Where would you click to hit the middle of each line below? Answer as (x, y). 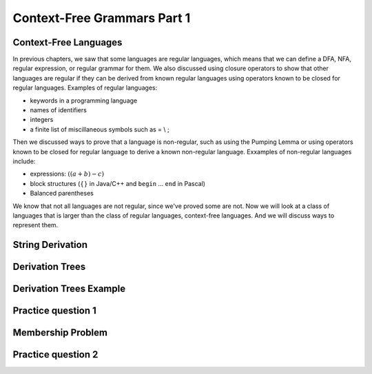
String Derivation (50, 245)
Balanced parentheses (62, 194)
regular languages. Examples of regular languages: (85, 88)
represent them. (35, 225)
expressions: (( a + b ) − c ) (67, 174)
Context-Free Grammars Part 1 (102, 18)
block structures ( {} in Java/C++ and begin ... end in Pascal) (118, 183)
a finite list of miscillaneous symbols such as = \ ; (100, 129)
